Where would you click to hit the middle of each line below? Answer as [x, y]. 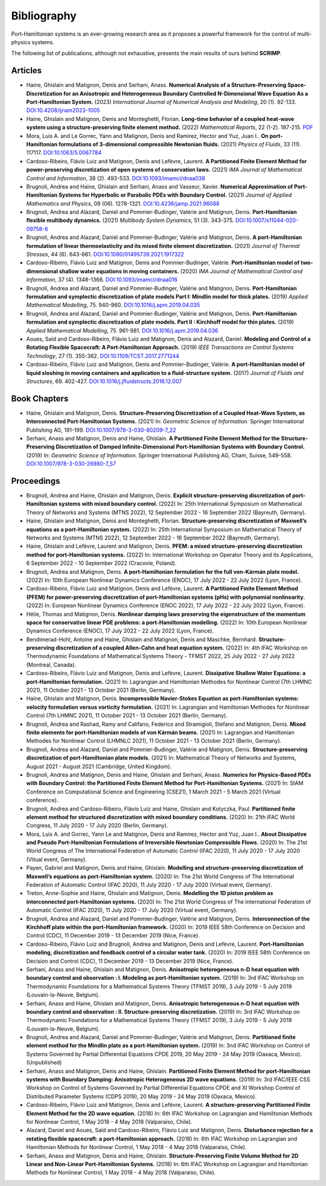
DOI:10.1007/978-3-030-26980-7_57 [71, 464]
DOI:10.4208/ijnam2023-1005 [63, 110]
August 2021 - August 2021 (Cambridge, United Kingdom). [99, 766]
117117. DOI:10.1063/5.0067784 [64, 153]
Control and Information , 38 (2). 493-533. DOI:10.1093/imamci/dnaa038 [116, 178]
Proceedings [36, 481]
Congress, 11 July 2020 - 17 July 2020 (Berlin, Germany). [97, 826]
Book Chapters [40, 398]
